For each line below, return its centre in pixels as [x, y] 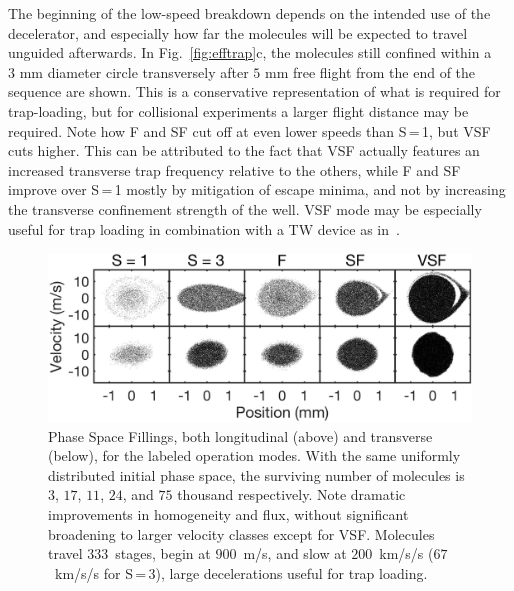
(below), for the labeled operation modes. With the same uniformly [254, 455]
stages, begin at [163, 553]
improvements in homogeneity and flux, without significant [228, 514]
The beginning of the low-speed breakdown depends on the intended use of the [249, 13]
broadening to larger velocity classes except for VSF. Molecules [241, 533]
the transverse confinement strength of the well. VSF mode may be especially [245, 208]
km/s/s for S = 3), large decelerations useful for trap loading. [241, 572]
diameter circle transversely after [148, 71]
